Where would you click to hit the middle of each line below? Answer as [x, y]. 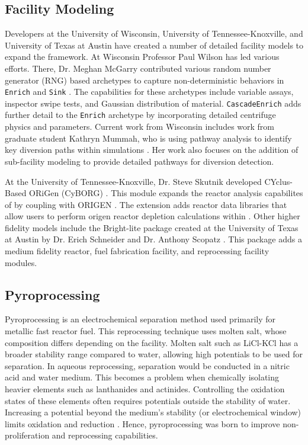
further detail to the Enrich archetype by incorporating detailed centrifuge [140, 115]
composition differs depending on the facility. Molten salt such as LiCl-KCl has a [152, 342]
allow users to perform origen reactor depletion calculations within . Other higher [153, 216]
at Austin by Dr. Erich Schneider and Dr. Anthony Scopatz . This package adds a [153, 239]
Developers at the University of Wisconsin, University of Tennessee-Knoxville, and [154, 33]
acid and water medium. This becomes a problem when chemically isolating [142, 377]
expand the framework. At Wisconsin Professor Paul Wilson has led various [142, 57]
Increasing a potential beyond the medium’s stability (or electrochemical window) [153, 412]
